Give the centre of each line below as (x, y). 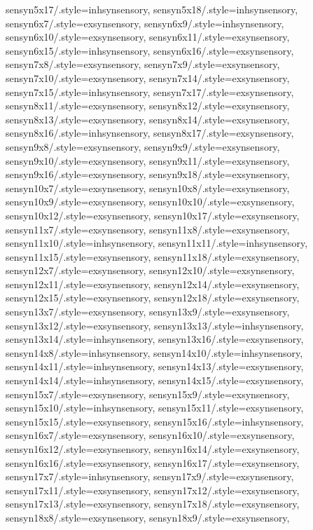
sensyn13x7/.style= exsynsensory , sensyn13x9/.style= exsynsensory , (148, 312)
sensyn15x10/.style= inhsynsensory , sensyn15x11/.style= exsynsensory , (155, 408)
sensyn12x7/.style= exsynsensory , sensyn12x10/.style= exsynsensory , (150, 270)
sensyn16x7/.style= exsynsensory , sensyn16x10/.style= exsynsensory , (150, 435)
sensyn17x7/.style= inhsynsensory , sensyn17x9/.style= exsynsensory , (150, 476)
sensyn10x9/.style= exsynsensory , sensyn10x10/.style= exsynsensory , (150, 202)
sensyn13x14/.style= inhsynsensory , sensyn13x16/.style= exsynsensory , (155, 339)
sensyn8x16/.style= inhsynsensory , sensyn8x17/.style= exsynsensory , (150, 133)
